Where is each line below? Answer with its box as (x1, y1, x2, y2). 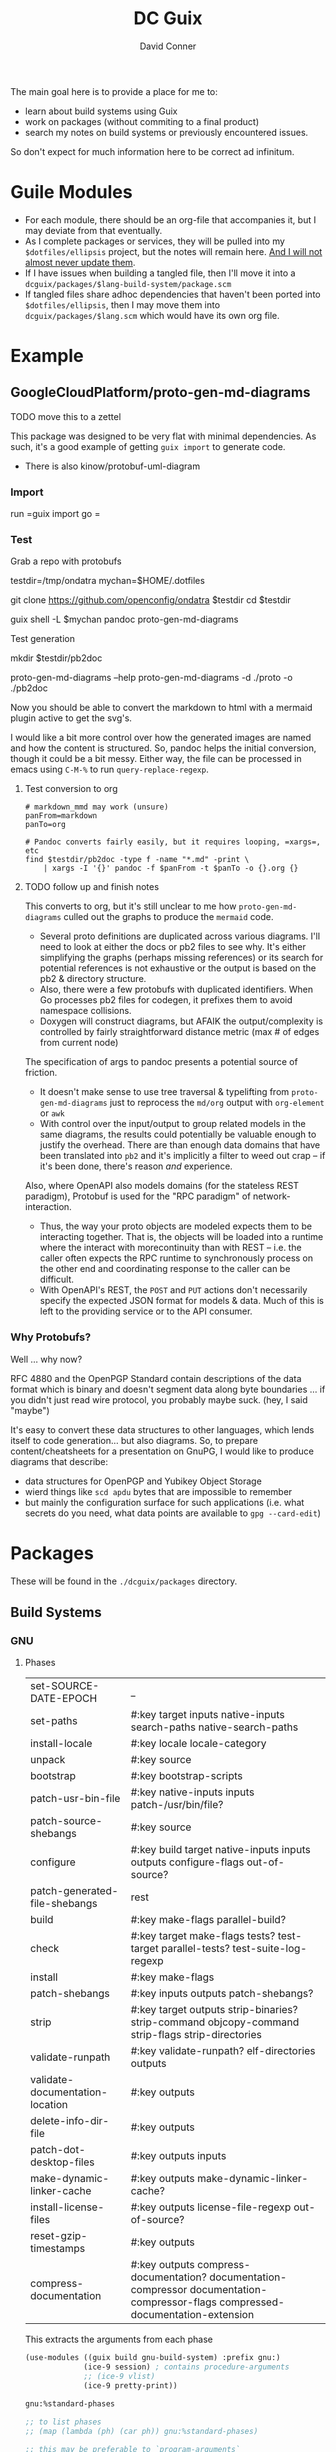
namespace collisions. (39, 1005, 132, 1017)
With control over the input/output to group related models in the (39, 1118, 307, 1130)
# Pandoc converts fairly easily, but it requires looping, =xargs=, (24, 837, 322, 847)
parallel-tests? (161, 1942, 231, 1956)
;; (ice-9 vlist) (83, 2372, 156, 2382)
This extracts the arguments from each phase (24, 2333, 213, 2346)
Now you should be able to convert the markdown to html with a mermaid (10, 702, 313, 714)
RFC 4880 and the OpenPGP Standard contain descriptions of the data (10, 1372, 302, 1384)
